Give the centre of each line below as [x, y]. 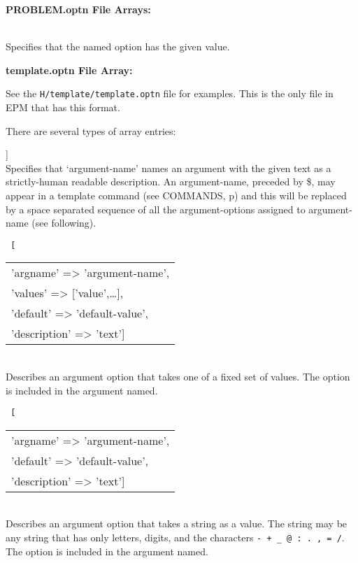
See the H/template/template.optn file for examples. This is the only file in [170, 93]
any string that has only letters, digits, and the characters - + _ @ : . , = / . [175, 537]
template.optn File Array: [69, 70]
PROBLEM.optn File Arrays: [78, 9]
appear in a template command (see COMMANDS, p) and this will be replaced [176, 195]
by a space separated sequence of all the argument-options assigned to [156, 209]
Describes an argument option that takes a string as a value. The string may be [177, 523]
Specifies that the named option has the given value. [118, 47]
